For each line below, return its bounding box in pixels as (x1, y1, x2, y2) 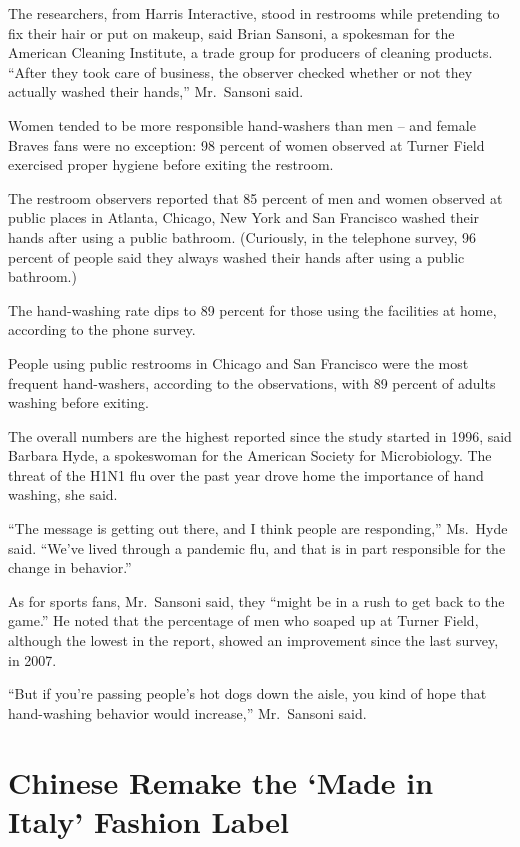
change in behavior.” (8, 557, 132, 578)
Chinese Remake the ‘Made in (8, 761, 434, 802)
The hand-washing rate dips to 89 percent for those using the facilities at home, (8, 299, 497, 320)
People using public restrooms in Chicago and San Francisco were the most (8, 352, 469, 373)
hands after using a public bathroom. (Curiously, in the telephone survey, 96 (8, 226, 476, 247)
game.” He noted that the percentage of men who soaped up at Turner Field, (8, 610, 479, 631)
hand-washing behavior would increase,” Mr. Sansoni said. (8, 702, 367, 723)
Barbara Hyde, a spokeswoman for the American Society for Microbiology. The (8, 445, 492, 466)
